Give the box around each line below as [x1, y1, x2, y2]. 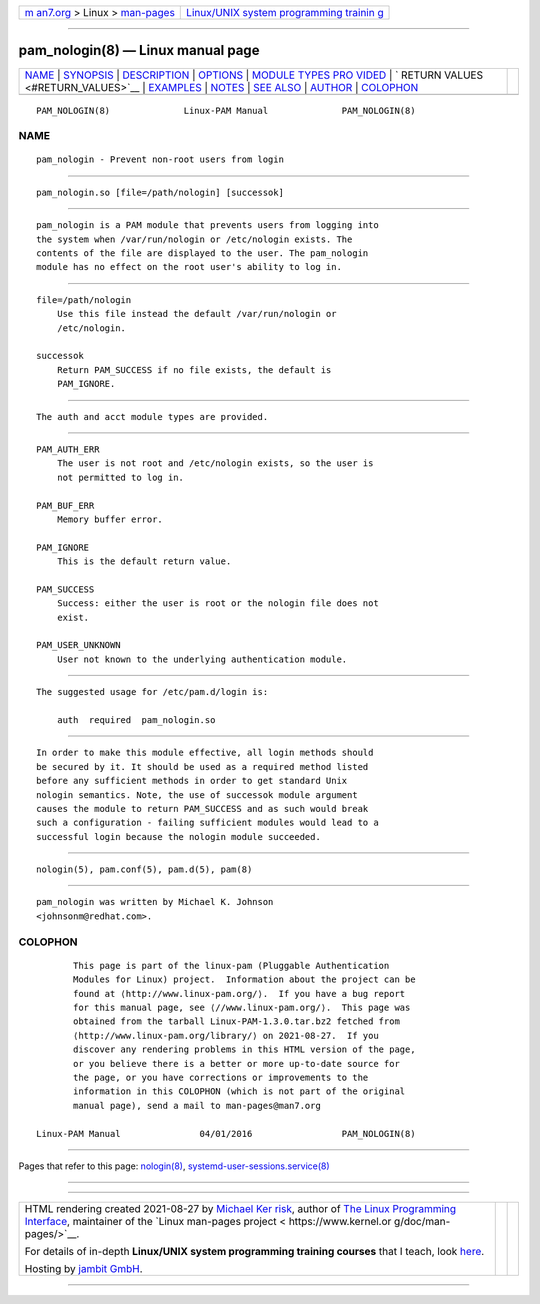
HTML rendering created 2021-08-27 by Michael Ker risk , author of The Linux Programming [24, 1202, 457, 1216]
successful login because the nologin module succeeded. [36, 831, 322, 842]
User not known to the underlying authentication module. [56, 653, 348, 665]
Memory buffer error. [56, 513, 164, 525]
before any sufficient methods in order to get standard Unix [36, 775, 348, 787]
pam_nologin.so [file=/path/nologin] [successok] [36, 186, 285, 198]
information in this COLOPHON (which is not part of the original [73, 1086, 406, 1097]
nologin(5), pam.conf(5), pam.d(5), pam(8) [36, 864, 253, 875]
